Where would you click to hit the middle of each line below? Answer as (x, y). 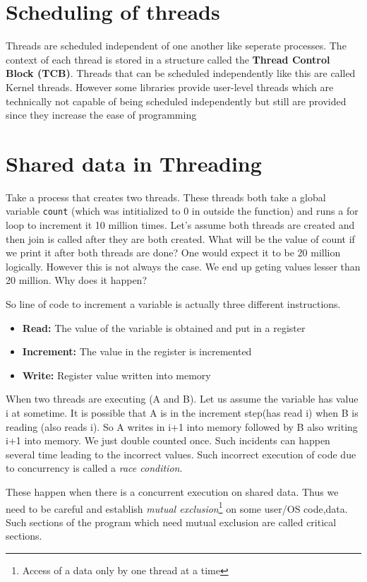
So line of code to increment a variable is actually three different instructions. (173, 304)
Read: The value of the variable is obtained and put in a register (164, 327)
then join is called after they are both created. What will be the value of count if (180, 238)
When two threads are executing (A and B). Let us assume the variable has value (182, 399)
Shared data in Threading (134, 163)
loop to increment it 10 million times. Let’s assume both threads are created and (180, 225)
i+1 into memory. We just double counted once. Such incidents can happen (168, 440)
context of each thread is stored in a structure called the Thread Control (168, 59)
